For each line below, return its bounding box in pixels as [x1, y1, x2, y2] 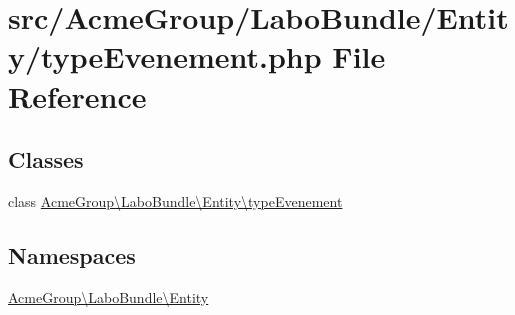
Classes [8, 144, 84, 175]
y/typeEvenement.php [8, 36, 322, 77]
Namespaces [8, 239, 136, 270]
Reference [8, 75, 147, 116]
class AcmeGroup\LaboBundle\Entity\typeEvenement [8, 190, 343, 211]
